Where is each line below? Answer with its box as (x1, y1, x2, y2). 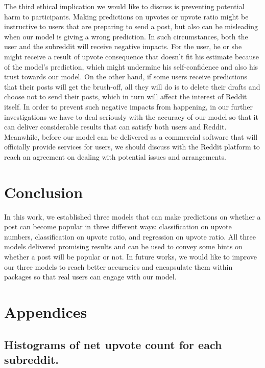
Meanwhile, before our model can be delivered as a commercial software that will (4, 131, 258, 142)
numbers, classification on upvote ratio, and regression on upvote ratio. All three (4, 231, 256, 242)
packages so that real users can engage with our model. (4, 271, 177, 282)
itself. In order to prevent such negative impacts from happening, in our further (4, 101, 253, 112)
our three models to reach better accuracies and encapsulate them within (4, 261, 233, 272)
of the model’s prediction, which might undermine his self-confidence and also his (4, 61, 258, 72)
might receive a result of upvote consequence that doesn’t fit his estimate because (4, 51, 259, 61)
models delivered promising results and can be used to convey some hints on (4, 241, 243, 252)
